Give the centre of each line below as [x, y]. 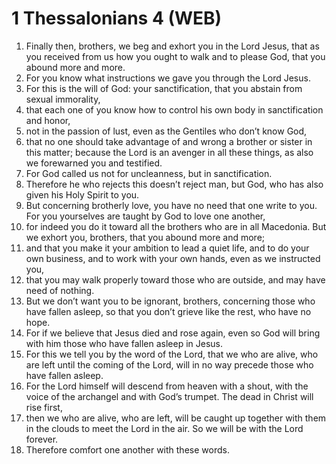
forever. [42, 439]
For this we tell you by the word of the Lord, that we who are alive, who [172, 354]
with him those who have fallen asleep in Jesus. [124, 343]
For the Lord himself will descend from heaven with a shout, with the [167, 386]
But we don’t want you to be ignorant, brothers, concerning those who [170, 301]
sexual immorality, [63, 99]
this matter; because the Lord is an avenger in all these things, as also [169, 152]
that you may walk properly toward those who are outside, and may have [175, 279]
